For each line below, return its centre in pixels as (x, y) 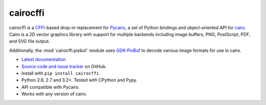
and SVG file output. (30, 41)
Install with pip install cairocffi (60, 73)
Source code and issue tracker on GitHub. (64, 66)
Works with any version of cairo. (54, 94)
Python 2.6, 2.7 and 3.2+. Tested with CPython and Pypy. (79, 80)
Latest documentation (44, 60)
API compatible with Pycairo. (50, 87)
